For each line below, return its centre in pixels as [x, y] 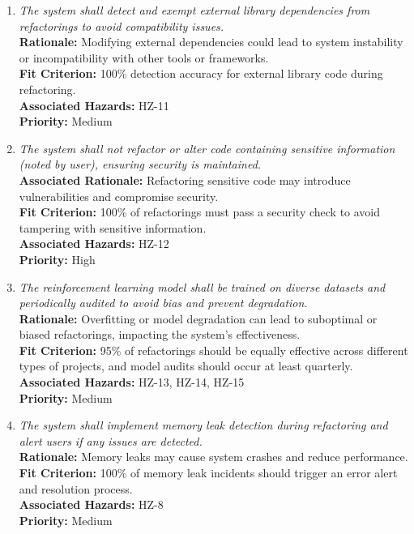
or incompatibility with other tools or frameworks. [144, 57]
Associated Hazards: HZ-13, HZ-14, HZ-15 [132, 382]
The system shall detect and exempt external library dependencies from [194, 10]
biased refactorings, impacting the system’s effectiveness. [160, 334]
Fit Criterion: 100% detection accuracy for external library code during [201, 73]
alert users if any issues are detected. [111, 440]
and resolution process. [76, 488]
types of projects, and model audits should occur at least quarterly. [186, 366]
